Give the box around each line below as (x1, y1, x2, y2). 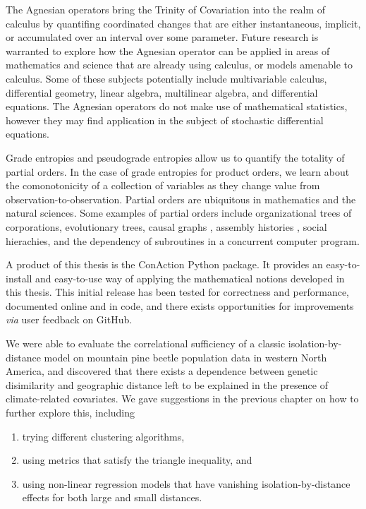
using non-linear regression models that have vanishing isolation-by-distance (22, 476, 350, 491)
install (6, 270, 32, 285)
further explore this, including (6, 405, 135, 420)
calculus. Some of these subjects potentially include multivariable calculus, (6, 71, 327, 85)
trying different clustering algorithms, (22, 429, 185, 443)
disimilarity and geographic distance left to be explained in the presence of (6, 377, 328, 392)
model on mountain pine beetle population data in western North (44, 349, 327, 364)
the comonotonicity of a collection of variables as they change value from (6, 178, 320, 193)
